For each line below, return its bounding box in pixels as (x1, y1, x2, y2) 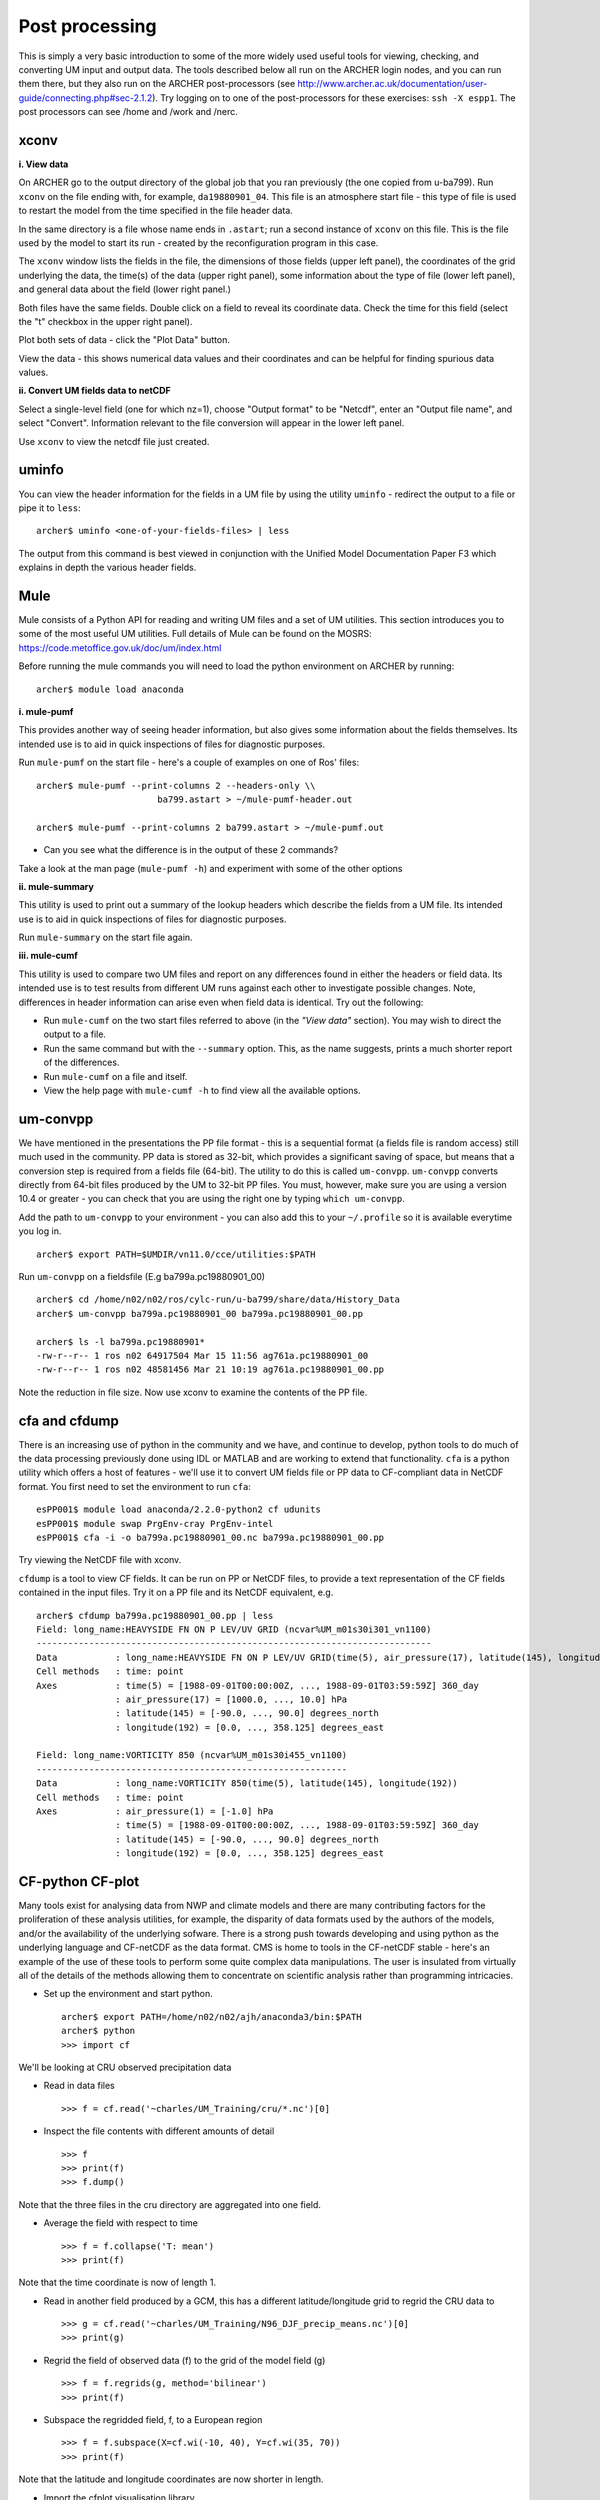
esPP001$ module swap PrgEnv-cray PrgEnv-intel (36, 1518, 274, 1529)
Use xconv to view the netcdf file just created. (18, 435, 210, 447)
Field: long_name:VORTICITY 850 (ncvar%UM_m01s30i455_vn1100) (36, 1750, 348, 1761)
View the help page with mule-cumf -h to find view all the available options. (43, 1084, 361, 1096)
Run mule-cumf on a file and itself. (43, 1070, 188, 1082)
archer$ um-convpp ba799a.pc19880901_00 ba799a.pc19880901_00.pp (36, 1308, 364, 1319)
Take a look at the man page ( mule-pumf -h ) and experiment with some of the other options (18, 862, 403, 874)
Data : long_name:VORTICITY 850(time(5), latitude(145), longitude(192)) (36, 1778, 459, 1789)
